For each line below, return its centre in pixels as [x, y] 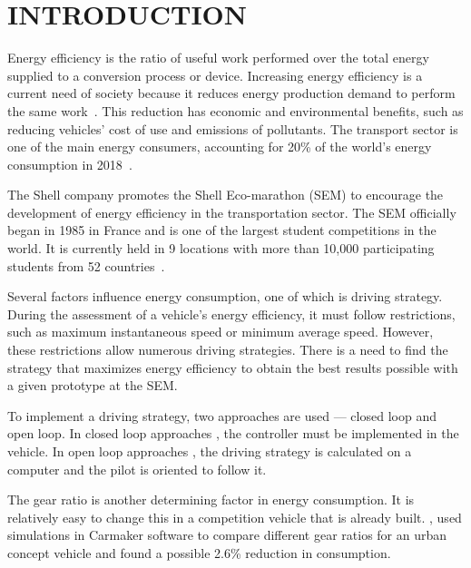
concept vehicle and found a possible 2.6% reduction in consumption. [199, 552]
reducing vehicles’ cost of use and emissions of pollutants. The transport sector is [233, 128]
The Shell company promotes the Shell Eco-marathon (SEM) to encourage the [226, 195]
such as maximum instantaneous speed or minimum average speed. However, [221, 332]
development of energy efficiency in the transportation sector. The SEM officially [232, 212]
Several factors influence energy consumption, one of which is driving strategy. [225, 296]
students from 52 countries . [86, 265]
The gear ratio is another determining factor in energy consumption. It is [211, 499]
